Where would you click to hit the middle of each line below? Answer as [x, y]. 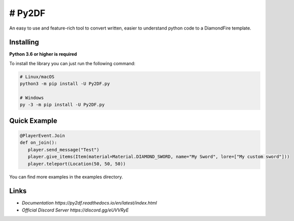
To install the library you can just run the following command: [72, 63]
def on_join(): [38, 143]
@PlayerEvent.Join [42, 136]
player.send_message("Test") [64, 150]
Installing [24, 42]
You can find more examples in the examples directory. [66, 177]
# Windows [32, 98]
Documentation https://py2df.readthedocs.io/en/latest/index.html [90, 203]
